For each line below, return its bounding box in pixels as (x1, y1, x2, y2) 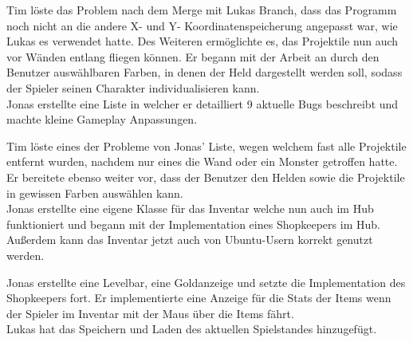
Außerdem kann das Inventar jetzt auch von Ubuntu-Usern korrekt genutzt (6, 231, 373, 248)
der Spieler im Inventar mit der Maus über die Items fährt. (6, 305, 294, 321)
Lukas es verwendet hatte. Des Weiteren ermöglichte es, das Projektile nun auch (6, 33, 399, 49)
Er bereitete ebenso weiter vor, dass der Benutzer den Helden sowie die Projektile (6, 168, 405, 185)
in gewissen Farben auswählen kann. (6, 184, 183, 201)
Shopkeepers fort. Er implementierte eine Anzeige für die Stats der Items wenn (6, 289, 391, 306)
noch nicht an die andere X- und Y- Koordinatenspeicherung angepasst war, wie (6, 17, 398, 33)
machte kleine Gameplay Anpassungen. (6, 111, 198, 128)
